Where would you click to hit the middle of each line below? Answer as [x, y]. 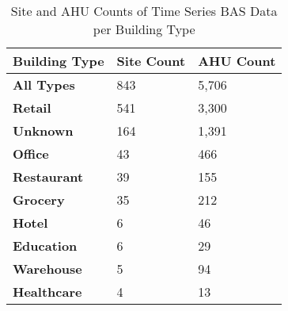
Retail [32, 108]
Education [45, 246]
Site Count [151, 61]
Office [31, 154]
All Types [44, 84]
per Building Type [144, 29]
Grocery [39, 200]
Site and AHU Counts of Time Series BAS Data [144, 11]
